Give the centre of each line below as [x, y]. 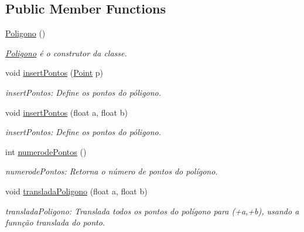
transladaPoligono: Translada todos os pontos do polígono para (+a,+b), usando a [152, 211]
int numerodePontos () [46, 151]
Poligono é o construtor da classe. [66, 53]
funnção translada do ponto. [55, 222]
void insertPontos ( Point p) [54, 73]
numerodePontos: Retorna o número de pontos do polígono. [112, 171]
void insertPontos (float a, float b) [66, 112]
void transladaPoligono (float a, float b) [76, 191]
